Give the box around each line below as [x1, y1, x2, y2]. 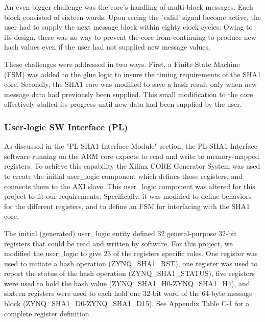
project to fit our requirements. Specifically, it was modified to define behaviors [4, 191, 252, 201]
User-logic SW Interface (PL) [4, 120, 128, 133]
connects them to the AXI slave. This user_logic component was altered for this [4, 180, 255, 191]
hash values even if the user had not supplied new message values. [4, 41, 210, 52]
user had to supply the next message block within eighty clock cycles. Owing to [4, 21, 253, 32]
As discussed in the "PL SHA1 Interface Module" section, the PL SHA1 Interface [4, 141, 257, 151]
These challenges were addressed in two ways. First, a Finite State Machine [4, 58, 240, 69]
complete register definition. [4, 308, 91, 318]
